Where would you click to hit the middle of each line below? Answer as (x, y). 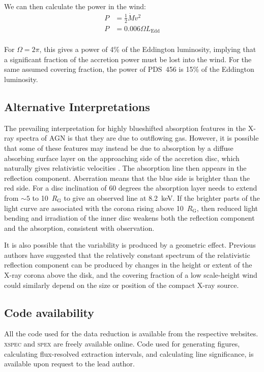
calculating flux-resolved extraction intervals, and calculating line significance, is (129, 353)
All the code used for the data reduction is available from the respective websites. (131, 334)
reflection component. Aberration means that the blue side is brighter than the (127, 178)
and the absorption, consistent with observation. (79, 228)
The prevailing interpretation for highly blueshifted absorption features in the (125, 128)
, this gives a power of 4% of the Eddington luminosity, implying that (148, 49)
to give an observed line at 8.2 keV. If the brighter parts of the (162, 197)
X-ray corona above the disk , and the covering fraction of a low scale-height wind (131, 275)
